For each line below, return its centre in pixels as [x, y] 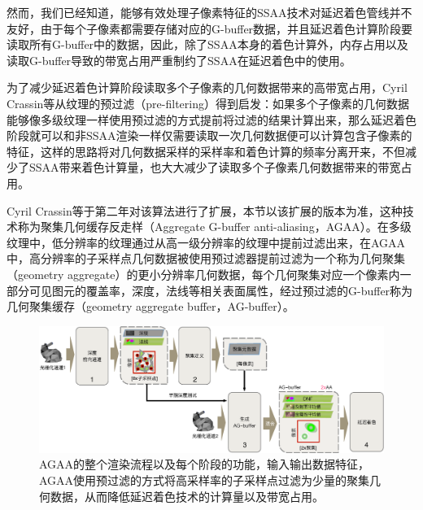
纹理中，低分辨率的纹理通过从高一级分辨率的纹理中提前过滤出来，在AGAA [206, 242]
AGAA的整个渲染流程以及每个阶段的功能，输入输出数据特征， [205, 464]
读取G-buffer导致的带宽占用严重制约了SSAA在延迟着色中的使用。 [179, 60]
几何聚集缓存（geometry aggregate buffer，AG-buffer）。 [150, 306]
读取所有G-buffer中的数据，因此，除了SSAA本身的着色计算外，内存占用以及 [207, 44]
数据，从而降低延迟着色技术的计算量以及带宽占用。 [187, 496]
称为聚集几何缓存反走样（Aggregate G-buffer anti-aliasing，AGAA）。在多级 [214, 227]
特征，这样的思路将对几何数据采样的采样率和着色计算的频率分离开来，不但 [206, 151]
